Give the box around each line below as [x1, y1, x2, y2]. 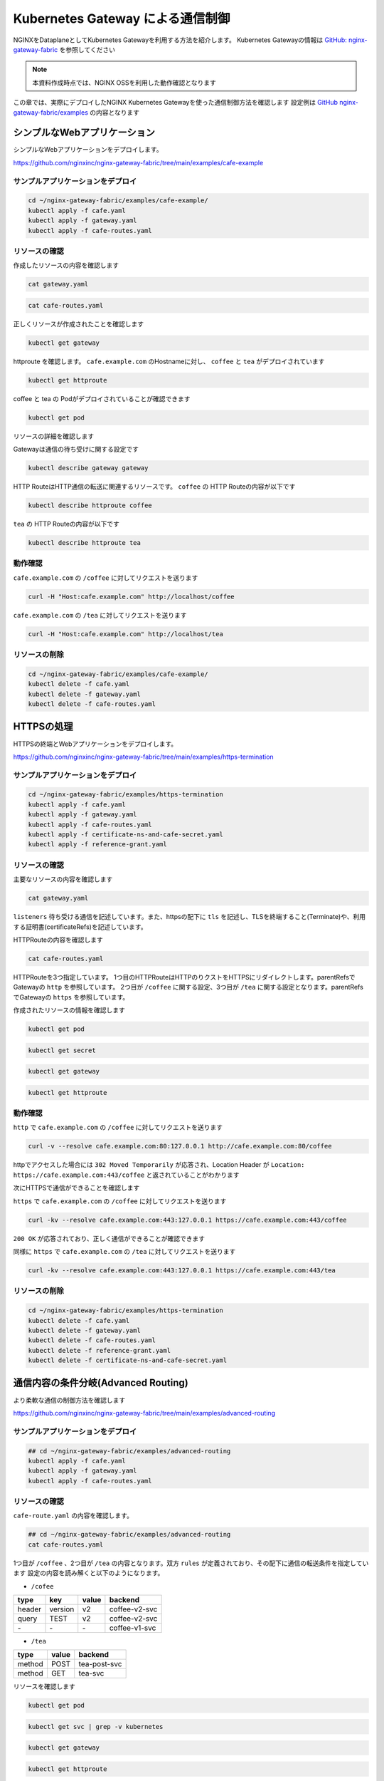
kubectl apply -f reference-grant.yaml [28, 841, 167, 848]
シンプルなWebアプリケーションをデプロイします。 [13, 145, 163, 154]
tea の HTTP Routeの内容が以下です [13, 520, 120, 529]
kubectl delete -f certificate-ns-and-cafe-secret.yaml [28, 1356, 228, 1364]
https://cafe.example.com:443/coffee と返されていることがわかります [13, 1170, 240, 1179]
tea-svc [78, 1668, 105, 1678]
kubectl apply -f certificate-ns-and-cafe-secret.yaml [28, 831, 223, 838]
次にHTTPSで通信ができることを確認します [13, 1183, 140, 1193]
